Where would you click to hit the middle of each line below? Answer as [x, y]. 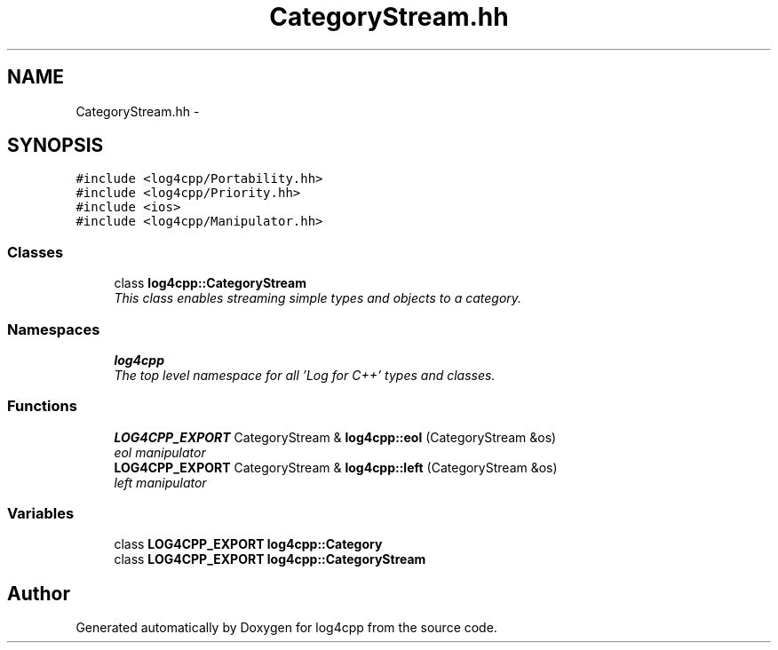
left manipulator [160, 482]
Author [39, 593]
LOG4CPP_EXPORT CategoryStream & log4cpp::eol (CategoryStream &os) [335, 437]
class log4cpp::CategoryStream [210, 283]
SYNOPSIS [56, 146]
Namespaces [54, 329]
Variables [41, 514]
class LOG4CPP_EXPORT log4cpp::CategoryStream [270, 559]
